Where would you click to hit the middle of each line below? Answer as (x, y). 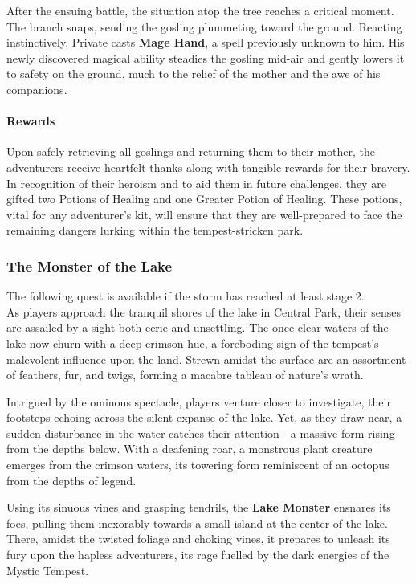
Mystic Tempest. (48, 570)
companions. (37, 89)
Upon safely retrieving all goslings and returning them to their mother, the (191, 151)
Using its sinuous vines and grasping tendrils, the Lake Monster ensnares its (199, 507)
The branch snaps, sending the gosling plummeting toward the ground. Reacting (204, 26)
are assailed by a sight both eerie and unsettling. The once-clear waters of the (198, 327)
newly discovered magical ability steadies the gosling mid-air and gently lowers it (206, 57)
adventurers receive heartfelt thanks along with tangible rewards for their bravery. (208, 167)
